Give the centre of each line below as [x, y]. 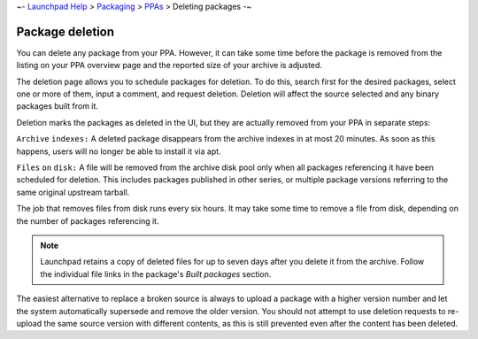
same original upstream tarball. [73, 192]
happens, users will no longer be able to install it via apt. [119, 151]
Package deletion [66, 31]
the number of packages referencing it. [88, 220]
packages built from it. [58, 106]
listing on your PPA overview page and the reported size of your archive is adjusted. [170, 65]
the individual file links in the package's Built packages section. [156, 274]
